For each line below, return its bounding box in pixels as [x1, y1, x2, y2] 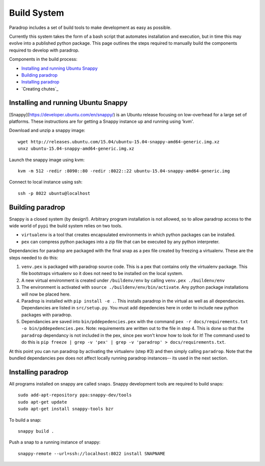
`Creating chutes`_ [21, 86, 59, 92]
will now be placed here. [21, 291, 71, 297]
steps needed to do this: [9, 254, 58, 260]
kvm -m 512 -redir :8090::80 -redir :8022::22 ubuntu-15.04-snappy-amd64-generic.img [18, 168, 230, 174]
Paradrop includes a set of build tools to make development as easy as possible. [9, 25, 172, 30]
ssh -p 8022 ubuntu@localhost [18, 191, 91, 196]
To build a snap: [9, 417, 42, 423]
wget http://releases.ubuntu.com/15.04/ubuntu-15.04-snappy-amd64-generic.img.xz [18, 139, 220, 144]
